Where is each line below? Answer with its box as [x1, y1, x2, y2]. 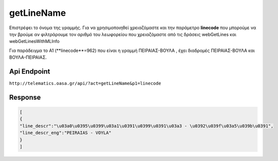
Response [9, 93, 41, 101]
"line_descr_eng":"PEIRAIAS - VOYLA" [19, 130, 112, 136]
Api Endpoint [9, 67, 51, 76]
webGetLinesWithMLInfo [9, 39, 60, 44]
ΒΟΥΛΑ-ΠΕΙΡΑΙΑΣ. [9, 54, 47, 60]
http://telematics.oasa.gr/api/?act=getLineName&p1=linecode [9, 80, 161, 86]
